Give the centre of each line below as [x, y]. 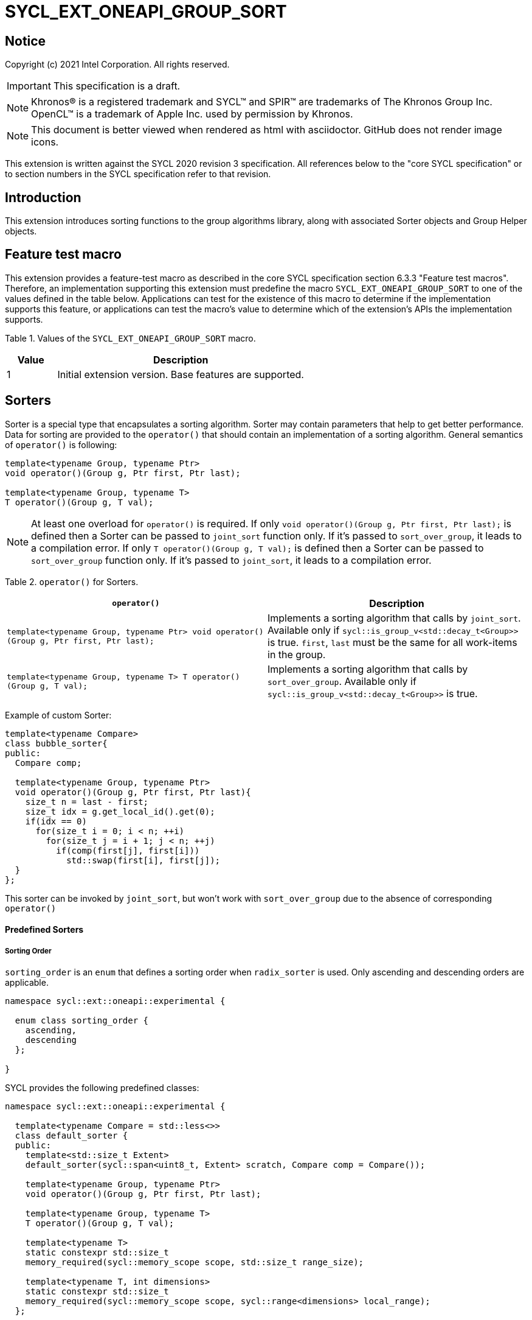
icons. [45, 142]
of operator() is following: [61, 444]
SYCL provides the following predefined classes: [102, 1088]
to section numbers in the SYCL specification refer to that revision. [138, 174]
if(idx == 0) [56, 821]
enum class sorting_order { [82, 1021]
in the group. [297, 654]
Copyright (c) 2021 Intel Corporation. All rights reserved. [117, 65]
